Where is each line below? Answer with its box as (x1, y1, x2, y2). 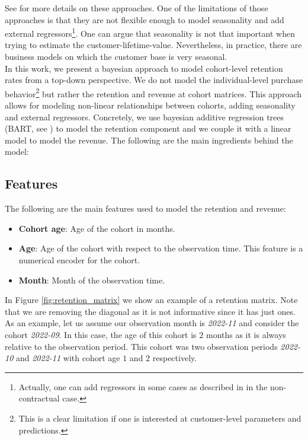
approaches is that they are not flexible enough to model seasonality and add (5, 13, 284, 25)
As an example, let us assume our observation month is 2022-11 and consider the (5, 317, 299, 329)
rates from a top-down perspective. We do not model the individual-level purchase (5, 74, 303, 86)
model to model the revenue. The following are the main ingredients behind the (5, 133, 293, 146)
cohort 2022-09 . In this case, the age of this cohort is (5, 328, 197, 340)
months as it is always (206, 328, 286, 340)
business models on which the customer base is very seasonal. (5, 50, 227, 63)
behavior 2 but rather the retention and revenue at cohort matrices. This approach (5, 85, 302, 100)
